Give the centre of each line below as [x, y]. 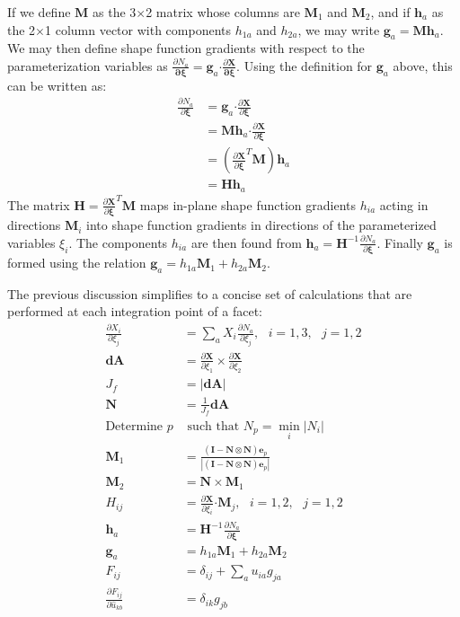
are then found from [246, 242]
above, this [423, 65]
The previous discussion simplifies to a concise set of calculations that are [210, 293]
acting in [404, 204]
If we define [39, 12]
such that [213, 426]
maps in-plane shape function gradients [248, 204]
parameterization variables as [88, 65]
